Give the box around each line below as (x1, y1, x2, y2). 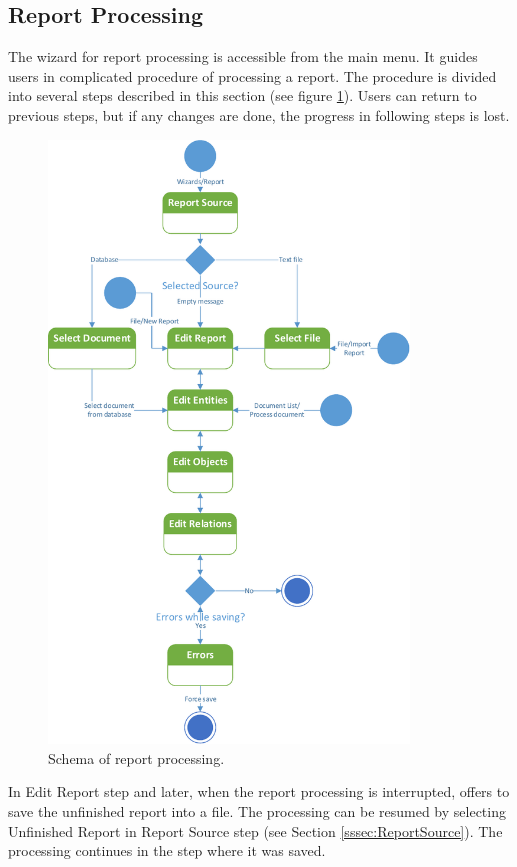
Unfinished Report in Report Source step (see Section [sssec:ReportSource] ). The (8, 820, 503, 841)
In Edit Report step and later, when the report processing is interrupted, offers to (8, 781, 510, 802)
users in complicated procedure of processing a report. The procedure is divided (8, 65, 497, 86)
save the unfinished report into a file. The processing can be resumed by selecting (8, 801, 506, 822)
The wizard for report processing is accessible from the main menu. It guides (8, 46, 478, 67)
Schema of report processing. (48, 747, 225, 768)
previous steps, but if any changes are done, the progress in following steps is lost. (8, 104, 510, 125)
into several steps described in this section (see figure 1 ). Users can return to (8, 85, 477, 106)
